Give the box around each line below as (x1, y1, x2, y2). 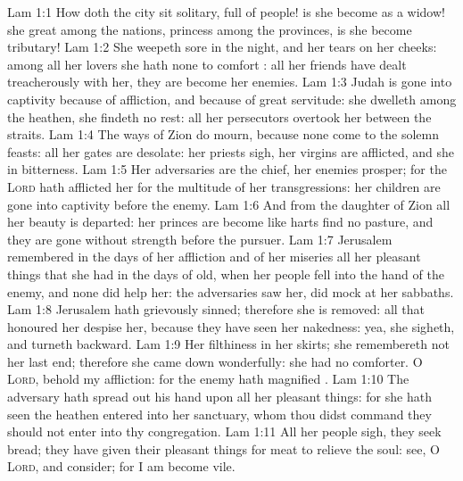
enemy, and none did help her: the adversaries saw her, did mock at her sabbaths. (7, 282, 454, 301)
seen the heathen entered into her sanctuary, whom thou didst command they (7, 404, 432, 423)
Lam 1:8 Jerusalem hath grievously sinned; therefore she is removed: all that (7, 300, 426, 319)
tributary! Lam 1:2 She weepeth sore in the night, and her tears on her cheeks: (7, 37, 437, 56)
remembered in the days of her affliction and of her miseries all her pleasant (7, 247, 421, 266)
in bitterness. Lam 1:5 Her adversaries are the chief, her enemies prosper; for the (7, 160, 447, 178)
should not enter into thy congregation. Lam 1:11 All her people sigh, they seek (7, 422, 442, 441)
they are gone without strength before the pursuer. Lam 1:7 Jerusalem (7, 229, 393, 248)
